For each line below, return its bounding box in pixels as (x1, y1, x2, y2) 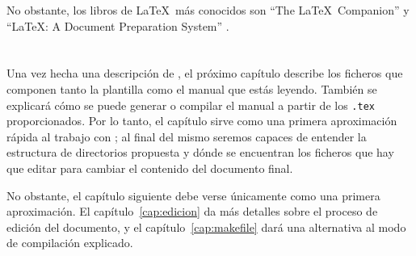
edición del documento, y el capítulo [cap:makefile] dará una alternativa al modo (6, 218, 406, 235)
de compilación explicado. (6, 234, 133, 251)
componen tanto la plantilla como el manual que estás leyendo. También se (6, 80, 377, 97)
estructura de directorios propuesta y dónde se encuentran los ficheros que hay (6, 144, 394, 161)
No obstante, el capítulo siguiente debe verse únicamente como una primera (6, 187, 380, 204)
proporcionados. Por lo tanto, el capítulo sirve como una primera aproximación (6, 112, 397, 129)
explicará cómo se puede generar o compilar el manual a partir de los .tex (6, 96, 375, 113)
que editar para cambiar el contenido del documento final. (6, 160, 293, 176)
